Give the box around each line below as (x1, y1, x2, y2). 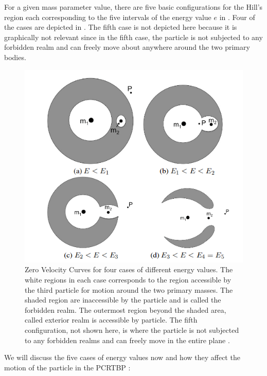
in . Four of (219, 11, 255, 22)
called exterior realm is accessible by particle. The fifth (25, 314, 198, 325)
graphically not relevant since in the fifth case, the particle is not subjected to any (4, 31, 263, 42)
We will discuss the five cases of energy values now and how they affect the (4, 352, 240, 363)
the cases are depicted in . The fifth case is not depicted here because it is (4, 22, 237, 32)
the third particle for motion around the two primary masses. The (25, 284, 233, 295)
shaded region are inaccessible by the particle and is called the (25, 294, 221, 305)
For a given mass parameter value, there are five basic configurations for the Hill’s (4, 2, 263, 12)
